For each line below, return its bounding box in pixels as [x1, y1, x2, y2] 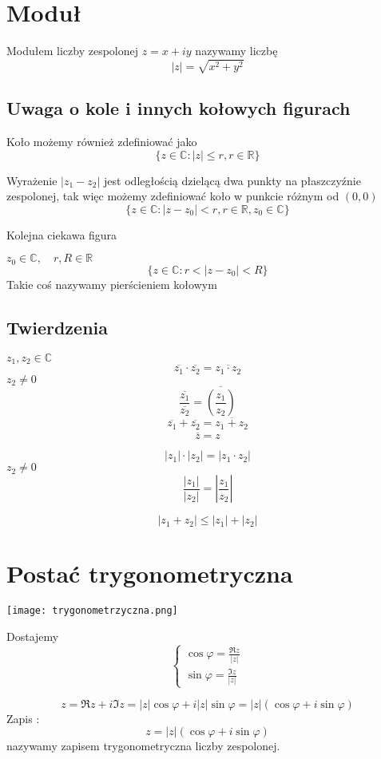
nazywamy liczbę [195, 42, 278, 59]
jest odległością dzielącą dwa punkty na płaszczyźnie [104, 172, 361, 188]
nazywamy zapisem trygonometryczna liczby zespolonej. [6, 737, 280, 754]
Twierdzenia [6, 314, 109, 339]
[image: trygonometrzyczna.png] [6, 605, 178, 617]
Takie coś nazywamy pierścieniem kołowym [6, 275, 217, 292]
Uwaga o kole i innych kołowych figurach [6, 96, 351, 121]
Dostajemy [6, 627, 59, 644]
